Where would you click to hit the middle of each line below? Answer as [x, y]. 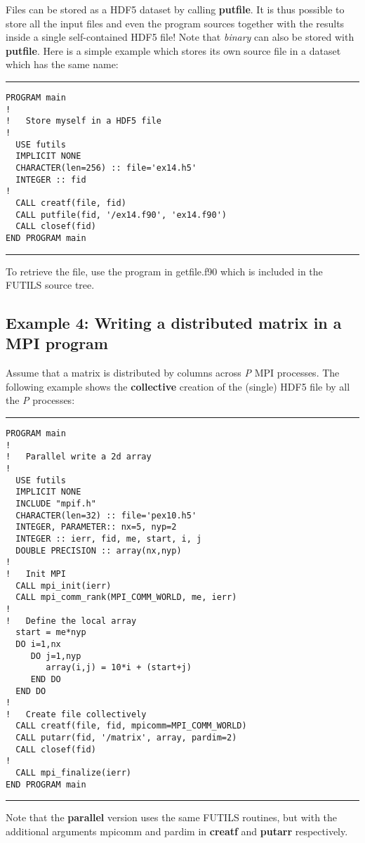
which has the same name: [62, 64]
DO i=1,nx [38, 644]
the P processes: [40, 400]
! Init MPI [36, 574]
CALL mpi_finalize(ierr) [73, 773]
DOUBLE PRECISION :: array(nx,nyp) [99, 550]
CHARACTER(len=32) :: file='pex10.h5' [106, 515]
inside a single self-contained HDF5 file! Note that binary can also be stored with [180, 37]
